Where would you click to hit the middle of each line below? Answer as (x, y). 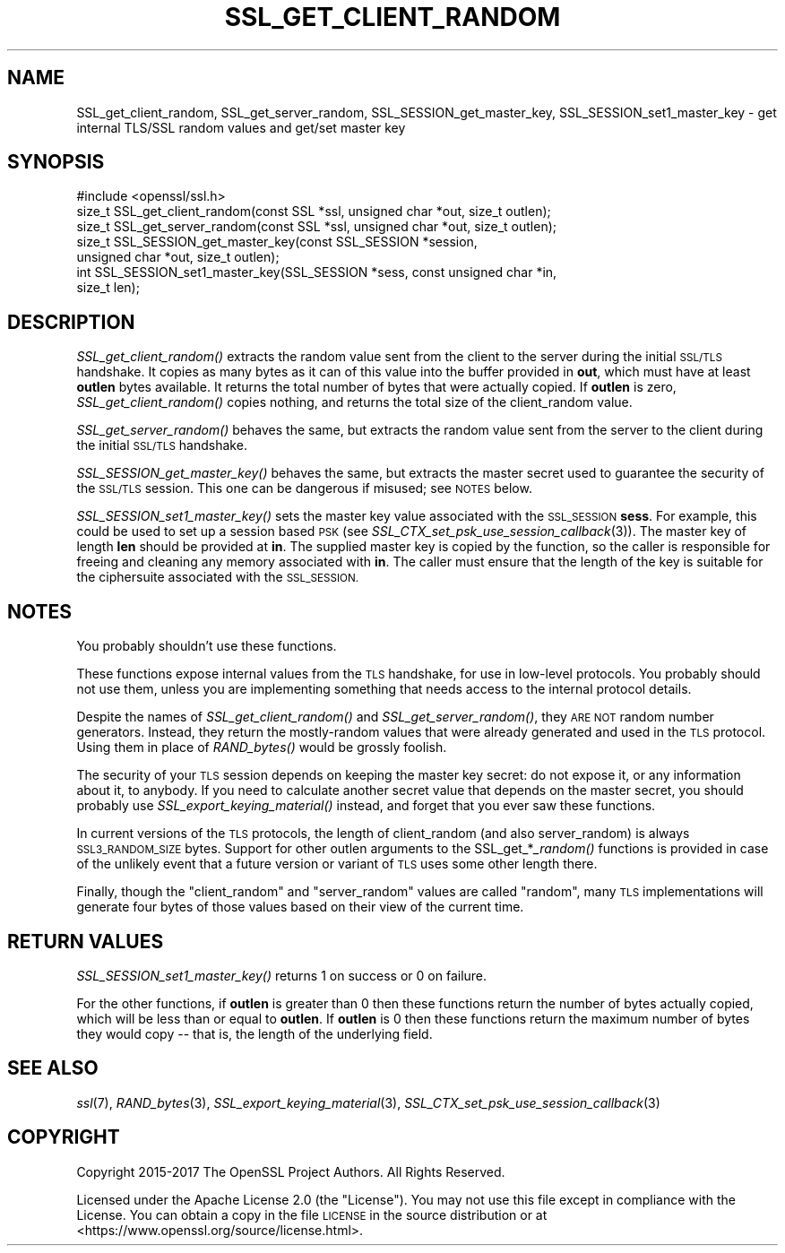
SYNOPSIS (56, 162)
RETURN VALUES (86, 941)
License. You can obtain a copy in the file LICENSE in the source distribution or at (312, 1214)
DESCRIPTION (71, 322)
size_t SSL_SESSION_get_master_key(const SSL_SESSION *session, (277, 242)
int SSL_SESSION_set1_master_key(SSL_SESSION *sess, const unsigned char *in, (317, 272)
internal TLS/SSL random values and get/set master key (241, 127)
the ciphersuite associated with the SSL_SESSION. (218, 577)
